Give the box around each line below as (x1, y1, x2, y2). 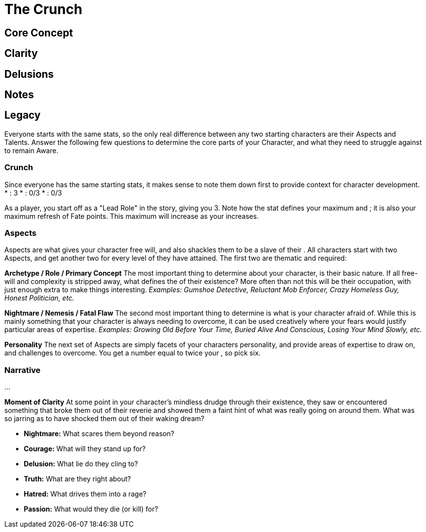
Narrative (4, 365, 41, 375)
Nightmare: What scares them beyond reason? (24, 429, 174, 438)
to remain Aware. (4, 146, 58, 155)
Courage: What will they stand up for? (24, 444, 146, 453)
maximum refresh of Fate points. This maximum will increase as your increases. (4, 212, 259, 220)
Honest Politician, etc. (4, 294, 74, 302)
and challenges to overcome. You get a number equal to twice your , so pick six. (4, 349, 261, 357)
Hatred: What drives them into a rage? (24, 490, 147, 498)
